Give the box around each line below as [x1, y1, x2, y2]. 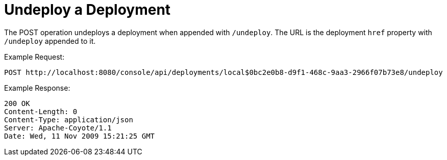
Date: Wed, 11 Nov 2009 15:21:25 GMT [4, 131, 155, 140]
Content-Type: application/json [4, 115, 133, 124]
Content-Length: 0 [4, 107, 78, 116]
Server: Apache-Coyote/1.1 [4, 123, 112, 132]
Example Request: [4, 52, 65, 61]
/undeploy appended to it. [4, 36, 96, 45]
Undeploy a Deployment [4, 1, 171, 18]
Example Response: [4, 83, 70, 92]
